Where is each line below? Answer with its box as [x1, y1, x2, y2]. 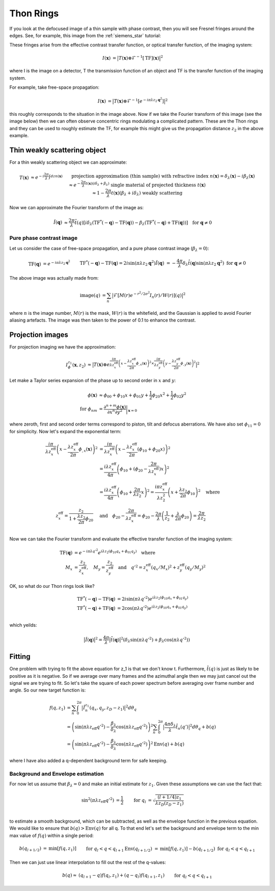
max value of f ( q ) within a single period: [9, 832, 94, 838]
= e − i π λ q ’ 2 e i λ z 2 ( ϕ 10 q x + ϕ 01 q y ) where [74, 548, 155, 556]
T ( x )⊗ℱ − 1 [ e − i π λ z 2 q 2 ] [114, 97, 164, 104]
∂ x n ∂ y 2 [107, 408, 123, 415]
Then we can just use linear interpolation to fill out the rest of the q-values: [9, 859, 167, 865]
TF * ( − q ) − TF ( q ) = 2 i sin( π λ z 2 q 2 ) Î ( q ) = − [79, 259, 176, 267]
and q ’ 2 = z [118, 564, 146, 571]
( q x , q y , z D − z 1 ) [89, 705, 125, 712]
